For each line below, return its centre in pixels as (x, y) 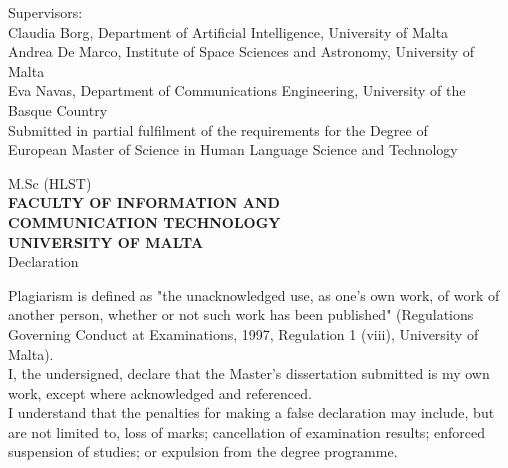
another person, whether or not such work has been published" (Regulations (241, 314)
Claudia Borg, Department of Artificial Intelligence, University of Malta (228, 31)
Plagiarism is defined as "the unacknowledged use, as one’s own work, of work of (254, 294)
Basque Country (58, 109)
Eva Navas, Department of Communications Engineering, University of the (237, 90)
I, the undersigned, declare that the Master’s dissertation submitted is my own (249, 373)
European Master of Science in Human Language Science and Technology (233, 149)
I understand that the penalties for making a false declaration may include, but (251, 412)
